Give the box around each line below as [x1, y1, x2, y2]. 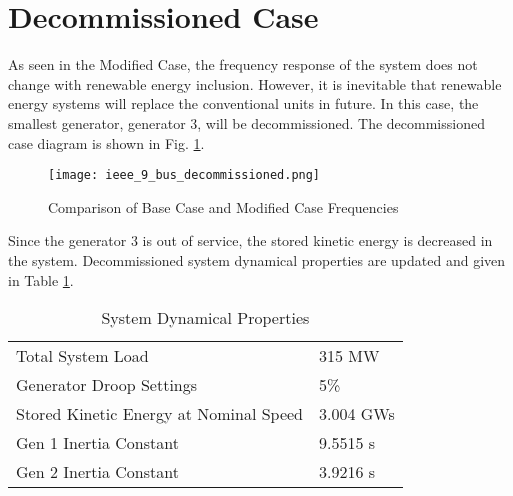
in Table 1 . [8, 269, 74, 290]
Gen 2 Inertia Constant [16, 460, 179, 484]
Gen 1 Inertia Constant [16, 431, 179, 455]
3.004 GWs [319, 402, 395, 426]
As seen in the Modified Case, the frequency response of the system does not [8, 54, 478, 75]
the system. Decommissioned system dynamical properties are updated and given [8, 249, 506, 270]
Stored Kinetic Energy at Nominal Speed [16, 402, 304, 426]
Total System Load [16, 344, 149, 368]
